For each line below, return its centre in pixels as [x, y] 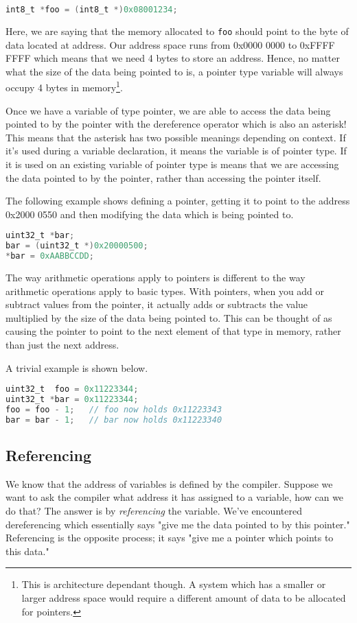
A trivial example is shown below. [77, 367]
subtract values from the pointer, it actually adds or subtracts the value [157, 304]
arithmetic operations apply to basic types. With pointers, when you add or [165, 291]
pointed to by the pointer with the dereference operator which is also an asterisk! [176, 124]
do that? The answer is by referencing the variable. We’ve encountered [154, 510]
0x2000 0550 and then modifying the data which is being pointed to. [150, 214]
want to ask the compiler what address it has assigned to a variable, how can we [175, 497]
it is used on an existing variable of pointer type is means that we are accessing [172, 164]
